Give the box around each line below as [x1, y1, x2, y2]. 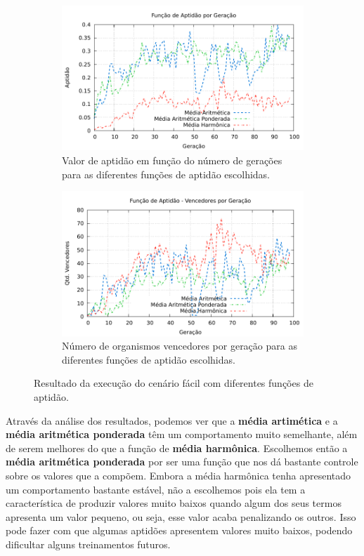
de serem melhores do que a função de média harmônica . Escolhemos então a [6, 440, 348, 455]
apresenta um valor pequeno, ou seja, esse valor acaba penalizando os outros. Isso [6, 509, 356, 524]
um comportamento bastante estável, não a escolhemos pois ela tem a [6, 482, 306, 496]
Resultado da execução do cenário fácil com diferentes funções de [34, 376, 313, 390]
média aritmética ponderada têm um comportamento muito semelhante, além [6, 427, 358, 442]
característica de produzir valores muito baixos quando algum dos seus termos [6, 496, 342, 510]
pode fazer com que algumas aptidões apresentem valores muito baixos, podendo [6, 523, 353, 538]
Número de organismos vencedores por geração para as [62, 338, 297, 353]
